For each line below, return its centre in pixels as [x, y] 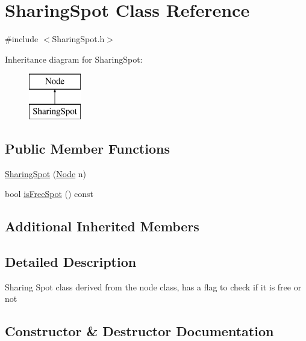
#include [22, 39]
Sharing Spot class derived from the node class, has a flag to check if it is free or [153, 286]
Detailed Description [71, 262]
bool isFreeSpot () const [49, 194]
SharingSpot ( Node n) [46, 173]
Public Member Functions [87, 148]
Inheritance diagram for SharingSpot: [74, 59]
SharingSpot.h [78, 39]
